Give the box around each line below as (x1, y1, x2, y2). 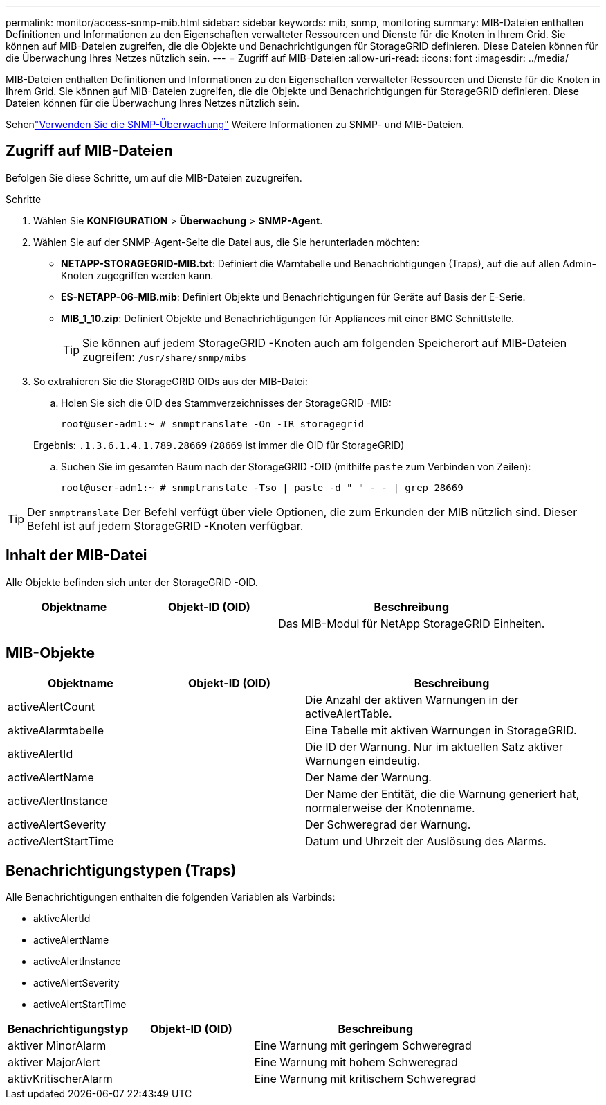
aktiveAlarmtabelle (8, 723, 104, 737)
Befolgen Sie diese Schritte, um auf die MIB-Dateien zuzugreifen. (6, 171, 302, 184)
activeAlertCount (8, 699, 95, 714)
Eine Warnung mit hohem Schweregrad (254, 1055, 458, 1070)
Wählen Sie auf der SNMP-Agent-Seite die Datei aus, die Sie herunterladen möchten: (33, 236, 420, 248)
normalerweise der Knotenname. (305, 800, 475, 815)
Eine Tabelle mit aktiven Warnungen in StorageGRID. (305, 723, 577, 737)
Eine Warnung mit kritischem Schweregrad (254, 1072, 477, 1086)
